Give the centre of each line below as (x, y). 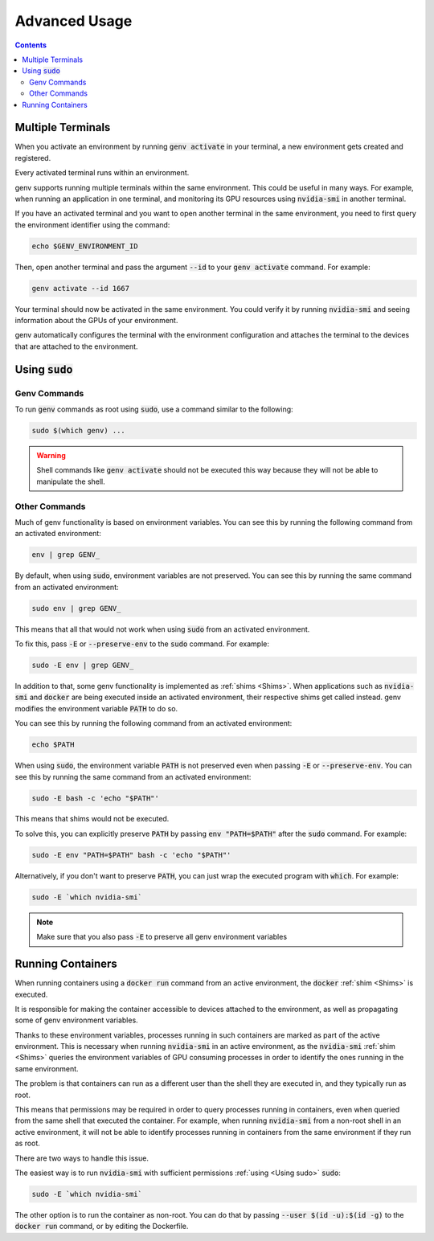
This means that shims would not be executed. (92, 819)
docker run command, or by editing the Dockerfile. (102, 1227)
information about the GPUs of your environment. (96, 321)
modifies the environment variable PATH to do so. (96, 708)
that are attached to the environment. (76, 346)
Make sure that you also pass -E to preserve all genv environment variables (162, 937)
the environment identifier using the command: (92, 224)
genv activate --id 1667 (81, 288)
